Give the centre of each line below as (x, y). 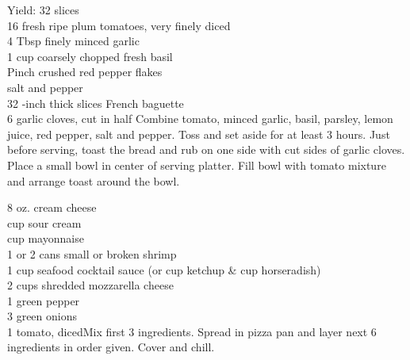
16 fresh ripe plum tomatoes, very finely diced (119, 25)
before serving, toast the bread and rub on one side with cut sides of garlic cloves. (206, 149)
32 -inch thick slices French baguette (96, 103)
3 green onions (42, 316)
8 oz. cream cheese (52, 207)
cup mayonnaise (46, 238)
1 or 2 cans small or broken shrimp (92, 253)
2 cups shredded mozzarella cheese (90, 285)
